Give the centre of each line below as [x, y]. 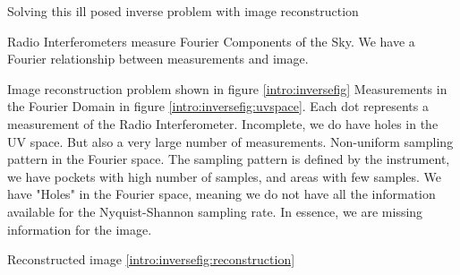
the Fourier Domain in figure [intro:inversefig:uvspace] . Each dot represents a [218, 106]
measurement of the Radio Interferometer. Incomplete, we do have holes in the [223, 123]
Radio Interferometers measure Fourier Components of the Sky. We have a [211, 41]
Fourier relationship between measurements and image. [158, 59]
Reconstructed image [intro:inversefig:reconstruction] [151, 259]
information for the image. [80, 229]
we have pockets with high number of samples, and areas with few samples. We [225, 176]
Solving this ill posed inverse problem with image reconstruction [183, 11]
